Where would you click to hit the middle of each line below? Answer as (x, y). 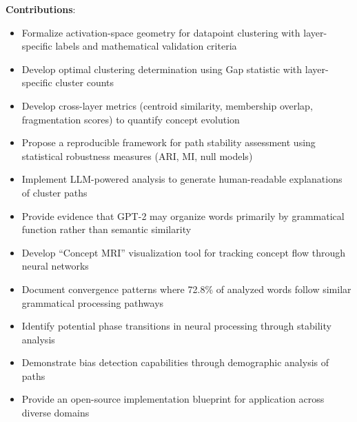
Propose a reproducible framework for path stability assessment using (169, 142)
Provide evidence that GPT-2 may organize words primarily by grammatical (183, 215)
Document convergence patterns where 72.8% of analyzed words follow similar (186, 289)
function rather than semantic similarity (106, 229)
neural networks (55, 266)
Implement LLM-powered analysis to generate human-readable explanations (182, 179)
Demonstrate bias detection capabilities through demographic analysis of (175, 362)
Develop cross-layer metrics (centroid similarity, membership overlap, (167, 105)
